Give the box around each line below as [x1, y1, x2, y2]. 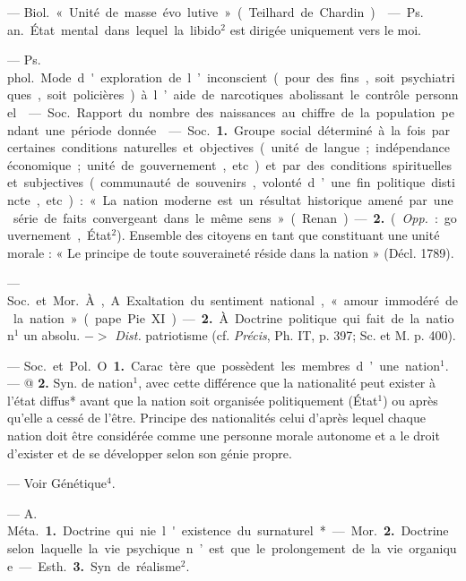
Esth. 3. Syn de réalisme [38, 556, 181, 575]
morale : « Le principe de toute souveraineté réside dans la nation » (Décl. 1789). [7, 243, 454, 261]
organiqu [409, 539, 457, 558]
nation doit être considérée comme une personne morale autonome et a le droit [7, 426, 440, 445]
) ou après [383, 390, 438, 409]
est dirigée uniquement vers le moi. [229, 20, 421, 38]
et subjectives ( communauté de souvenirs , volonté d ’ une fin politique [7, 173, 426, 192]
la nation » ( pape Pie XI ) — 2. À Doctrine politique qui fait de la [13, 308, 420, 327]
